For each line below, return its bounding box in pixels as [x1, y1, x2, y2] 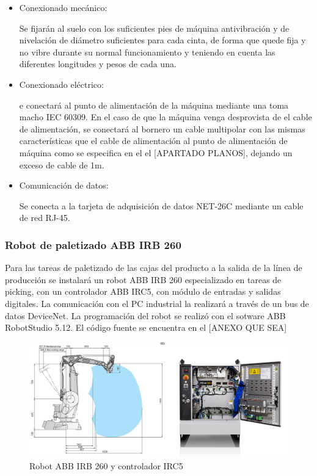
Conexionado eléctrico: [19, 78, 104, 90]
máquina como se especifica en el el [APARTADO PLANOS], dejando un [19, 146, 293, 159]
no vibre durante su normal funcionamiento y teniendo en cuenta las [19, 45, 275, 58]
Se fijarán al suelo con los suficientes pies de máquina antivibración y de [19, 21, 290, 34]
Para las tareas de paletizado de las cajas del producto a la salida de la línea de [5, 261, 302, 274]
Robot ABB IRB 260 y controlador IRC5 [29, 459, 183, 472]
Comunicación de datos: [19, 179, 109, 192]
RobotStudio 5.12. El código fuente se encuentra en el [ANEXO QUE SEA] [5, 321, 287, 334]
